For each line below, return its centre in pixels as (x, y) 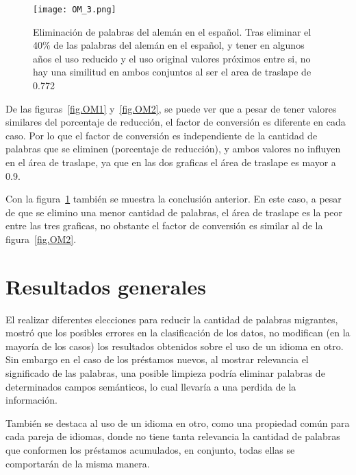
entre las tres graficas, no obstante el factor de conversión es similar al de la (164, 225)
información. (31, 400)
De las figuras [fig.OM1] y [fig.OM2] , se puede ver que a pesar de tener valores (171, 108)
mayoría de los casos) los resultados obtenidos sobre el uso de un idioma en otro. (175, 346)
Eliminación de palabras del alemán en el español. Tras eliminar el (172, 31)
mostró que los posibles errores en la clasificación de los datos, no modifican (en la (178, 333)
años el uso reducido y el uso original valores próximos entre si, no (172, 58)
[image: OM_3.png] (75, 10)
